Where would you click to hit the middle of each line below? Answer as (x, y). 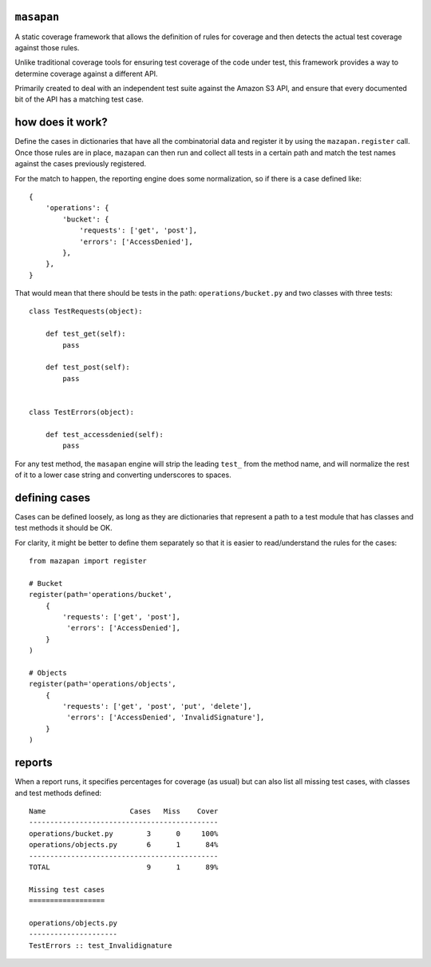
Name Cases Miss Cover (124, 811)
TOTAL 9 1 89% (124, 867)
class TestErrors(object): (82, 412)
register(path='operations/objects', (103, 684)
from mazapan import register (88, 561)
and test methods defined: (58, 793)
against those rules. (47, 47)
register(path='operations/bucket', (101, 595)
